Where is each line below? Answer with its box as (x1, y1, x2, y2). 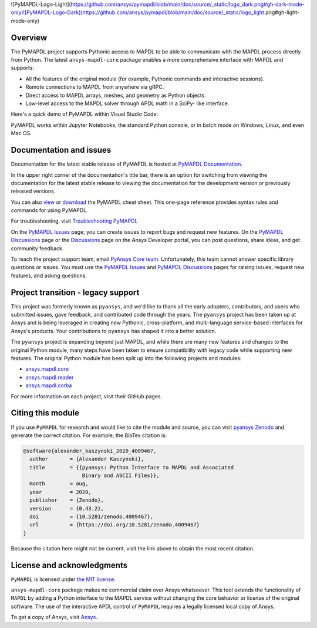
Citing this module (11, 408, 79, 418)
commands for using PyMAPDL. (11, 207, 88, 214)
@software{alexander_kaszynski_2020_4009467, (23, 447, 157, 454)
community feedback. (11, 244, 64, 252)
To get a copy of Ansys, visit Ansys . (11, 614, 98, 621)
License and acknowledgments (11, 560, 128, 570)
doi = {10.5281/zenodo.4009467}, (29, 513, 154, 520)
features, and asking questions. (11, 272, 87, 279)
